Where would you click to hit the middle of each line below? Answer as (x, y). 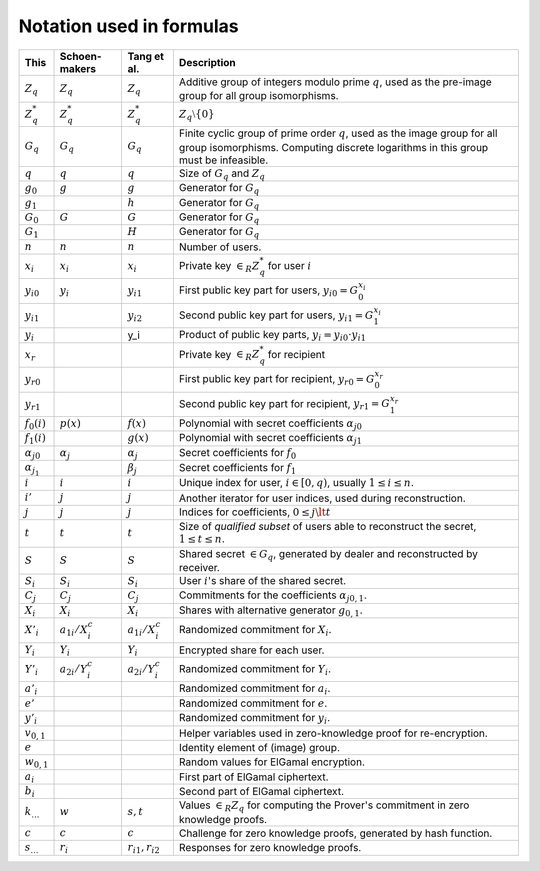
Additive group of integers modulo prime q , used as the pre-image (335, 82)
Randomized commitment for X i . (255, 631)
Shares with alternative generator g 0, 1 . (271, 611)
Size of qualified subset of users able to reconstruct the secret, (327, 527)
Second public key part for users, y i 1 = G (276, 316)
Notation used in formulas (128, 26)
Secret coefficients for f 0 (237, 453)
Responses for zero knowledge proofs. (270, 848)
